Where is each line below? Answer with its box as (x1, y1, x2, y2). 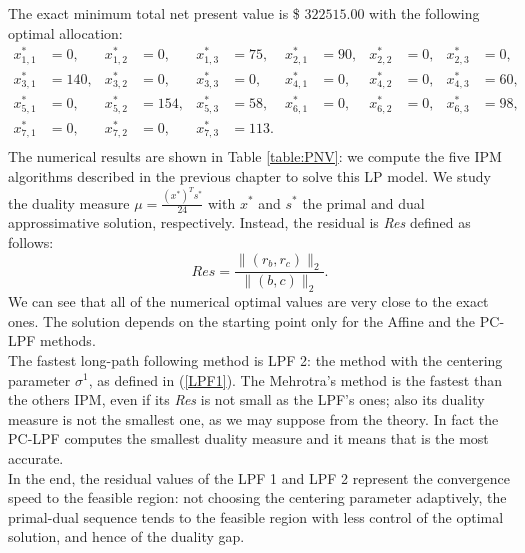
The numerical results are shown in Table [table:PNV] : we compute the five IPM (8, 146, 502, 167)
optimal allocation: (8, 22, 123, 43)
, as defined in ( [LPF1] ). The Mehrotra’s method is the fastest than (88, 369, 502, 390)
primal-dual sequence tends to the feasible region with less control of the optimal (8, 506, 504, 527)
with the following (369, 3, 480, 23)
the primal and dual (302, 192, 425, 213)
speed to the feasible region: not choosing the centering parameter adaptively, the (8, 487, 507, 508)
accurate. (8, 447, 64, 468)
